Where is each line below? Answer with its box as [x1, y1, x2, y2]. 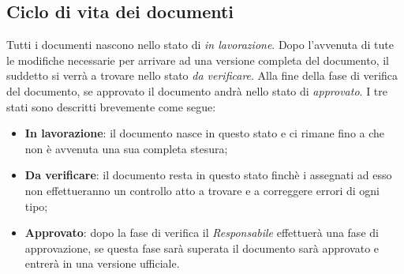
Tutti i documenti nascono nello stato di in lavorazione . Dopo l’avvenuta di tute [6, 36, 394, 53]
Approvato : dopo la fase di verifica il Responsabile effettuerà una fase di [24, 224, 379, 241]
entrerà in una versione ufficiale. [24, 255, 180, 272]
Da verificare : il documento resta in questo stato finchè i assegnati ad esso [24, 167, 392, 183]
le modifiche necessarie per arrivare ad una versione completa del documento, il [6, 51, 389, 68]
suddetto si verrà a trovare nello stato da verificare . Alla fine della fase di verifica [6, 67, 398, 84]
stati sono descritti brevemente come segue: [6, 98, 216, 114]
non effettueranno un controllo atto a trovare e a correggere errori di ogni [24, 182, 380, 198]
